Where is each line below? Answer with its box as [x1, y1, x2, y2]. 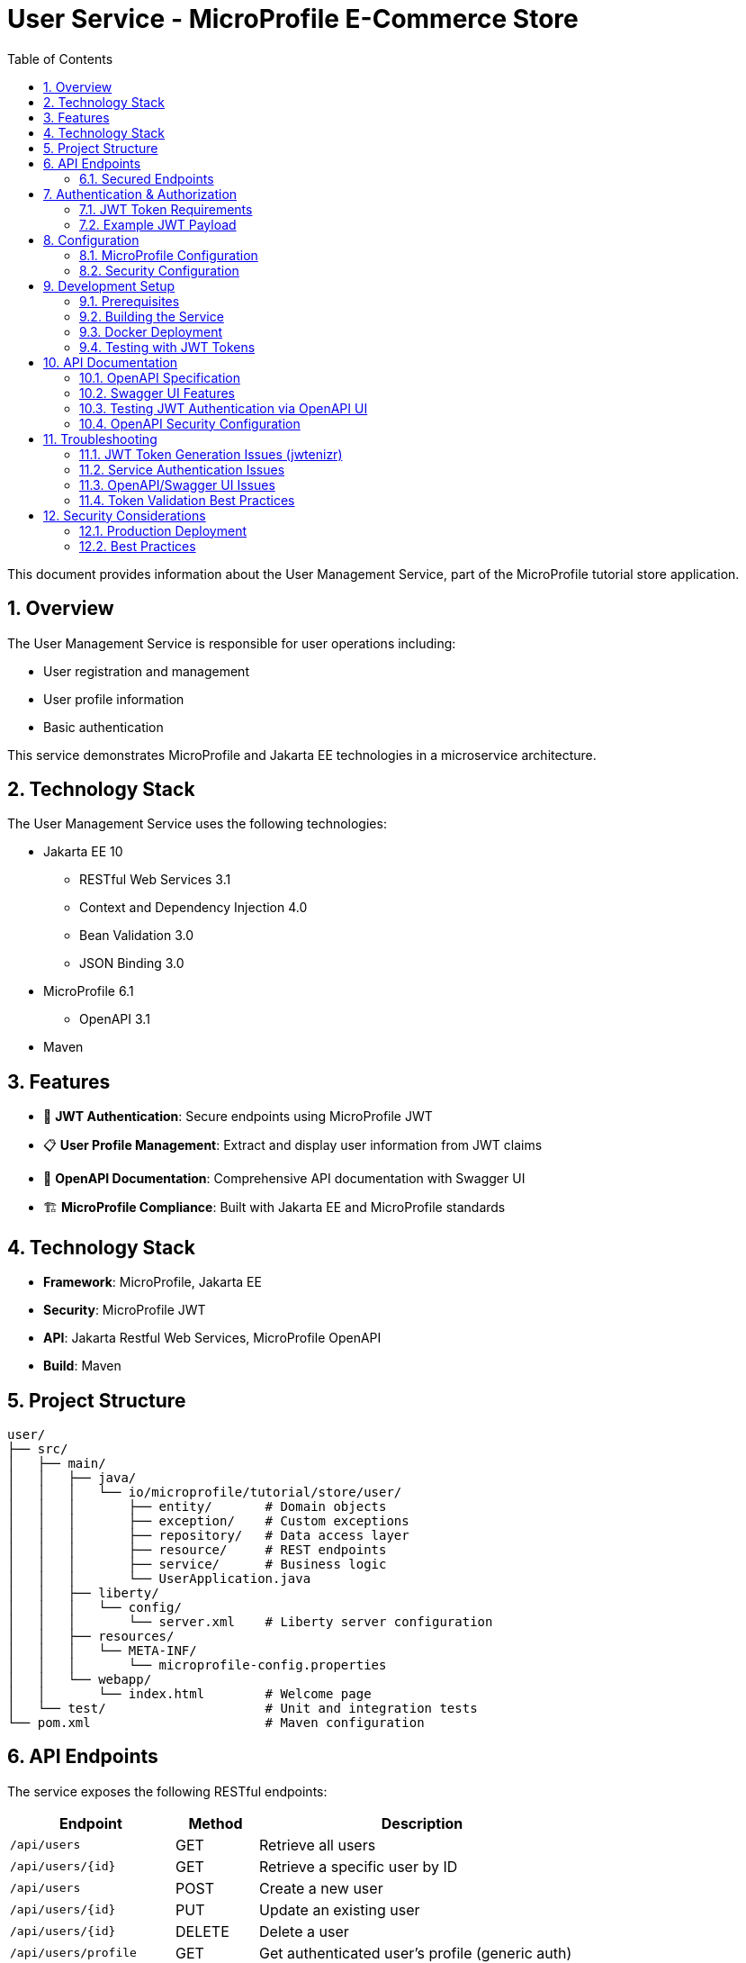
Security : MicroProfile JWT [43, 1302, 206, 1318]
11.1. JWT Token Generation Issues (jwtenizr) [79, 446, 343, 462]
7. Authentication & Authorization [43, 185, 238, 202]
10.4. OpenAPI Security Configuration [79, 415, 301, 431]
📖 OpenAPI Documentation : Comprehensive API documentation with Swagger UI [43, 1171, 526, 1187]
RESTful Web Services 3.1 [79, 872, 231, 888]
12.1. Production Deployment [79, 522, 247, 538]
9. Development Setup [43, 277, 175, 294]
